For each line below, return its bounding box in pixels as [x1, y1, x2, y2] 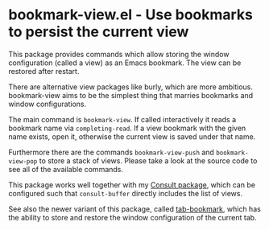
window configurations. [8, 99, 87, 109]
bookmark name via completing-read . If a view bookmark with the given [8, 123, 246, 133]
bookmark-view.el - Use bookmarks [8, 6, 254, 24]
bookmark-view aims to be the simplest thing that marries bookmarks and [8, 90, 254, 100]
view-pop [8, 157, 38, 166]
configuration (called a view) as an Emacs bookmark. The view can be [8, 58, 242, 68]
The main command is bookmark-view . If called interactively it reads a [8, 114, 237, 124]
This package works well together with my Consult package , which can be [8, 179, 256, 190]
